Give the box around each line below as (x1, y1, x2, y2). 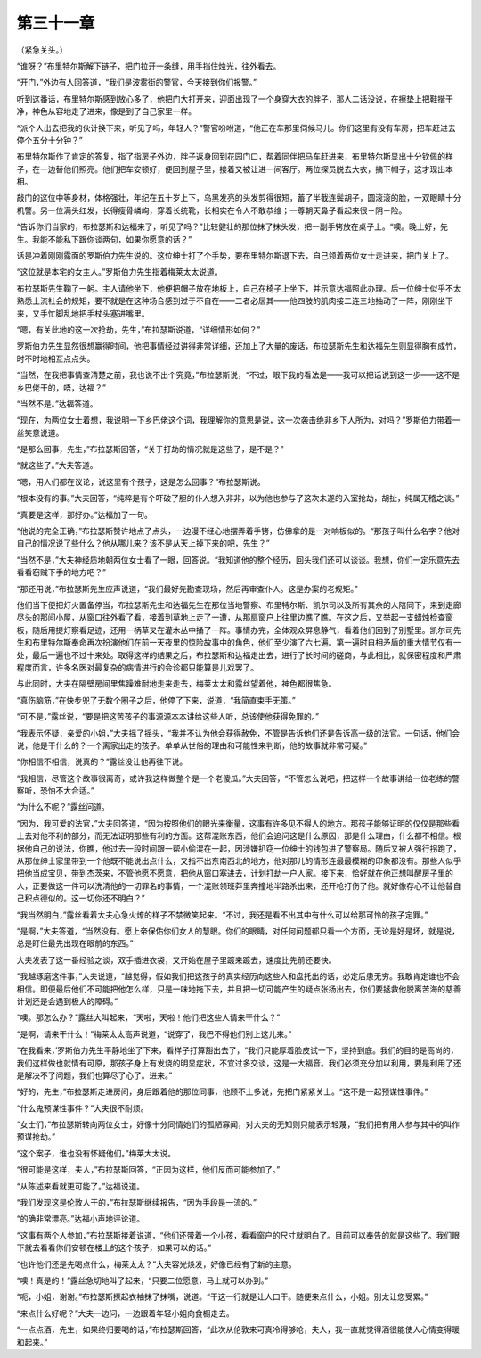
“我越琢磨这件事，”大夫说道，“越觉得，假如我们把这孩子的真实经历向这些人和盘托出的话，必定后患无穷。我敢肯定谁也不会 (16, 971, 461, 982)
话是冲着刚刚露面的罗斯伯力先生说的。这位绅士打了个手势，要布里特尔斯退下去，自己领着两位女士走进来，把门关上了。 (16, 251, 453, 261)
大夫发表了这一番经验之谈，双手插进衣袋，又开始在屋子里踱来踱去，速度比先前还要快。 (16, 954, 337, 965)
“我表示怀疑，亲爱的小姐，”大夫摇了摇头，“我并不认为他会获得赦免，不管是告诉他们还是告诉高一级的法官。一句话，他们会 (16, 728, 461, 738)
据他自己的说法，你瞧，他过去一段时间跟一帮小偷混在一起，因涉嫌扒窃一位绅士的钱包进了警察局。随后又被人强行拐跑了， (16, 843, 461, 853)
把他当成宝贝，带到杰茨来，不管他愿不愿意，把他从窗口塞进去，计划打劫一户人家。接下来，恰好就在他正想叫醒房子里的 (16, 868, 453, 878)
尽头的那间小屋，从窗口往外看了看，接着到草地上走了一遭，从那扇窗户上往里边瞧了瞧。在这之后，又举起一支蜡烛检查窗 (16, 612, 453, 623)
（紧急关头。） (16, 45, 68, 55)
